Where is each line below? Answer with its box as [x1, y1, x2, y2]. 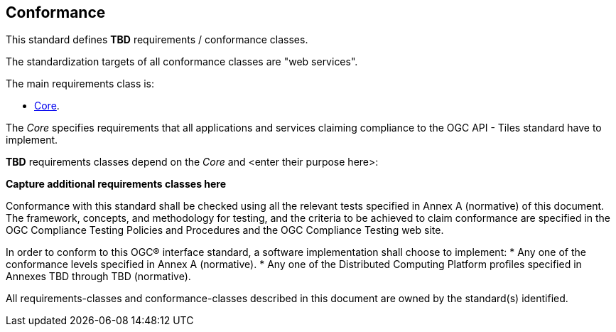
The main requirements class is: [6, 77, 155, 90]
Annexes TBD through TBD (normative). [6, 270, 191, 283]
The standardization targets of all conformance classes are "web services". [6, 55, 358, 68]
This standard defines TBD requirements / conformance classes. [6, 33, 308, 46]
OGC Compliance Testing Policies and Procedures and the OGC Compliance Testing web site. [6, 224, 444, 237]
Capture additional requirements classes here [6, 178, 227, 191]
